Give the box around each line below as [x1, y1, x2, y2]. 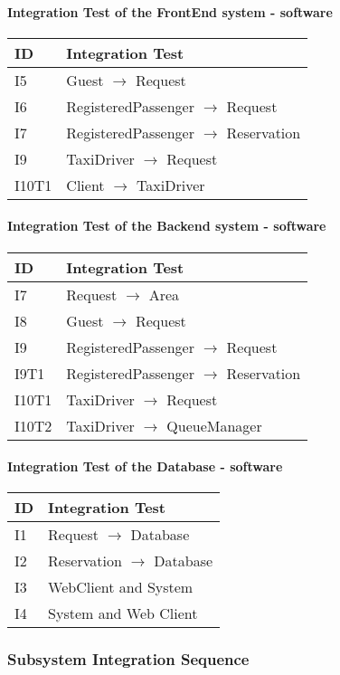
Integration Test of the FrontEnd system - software [7, 2, 333, 21]
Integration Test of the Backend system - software [7, 216, 326, 235]
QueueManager [166, 414, 262, 436]
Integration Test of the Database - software [7, 457, 283, 476]
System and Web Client [48, 603, 198, 624]
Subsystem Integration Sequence [7, 648, 250, 670]
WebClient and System [48, 576, 194, 598]
